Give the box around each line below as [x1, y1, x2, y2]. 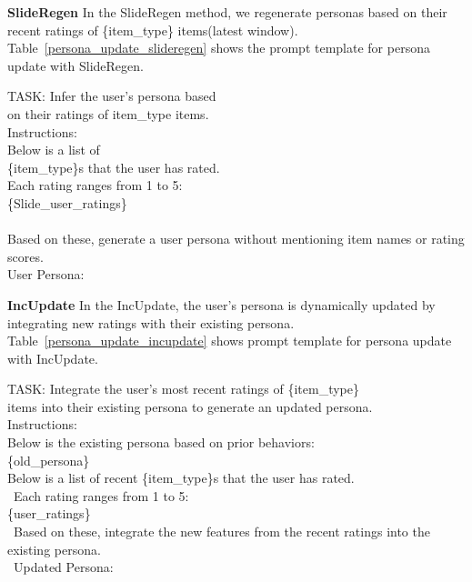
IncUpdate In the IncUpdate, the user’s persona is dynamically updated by [7, 295, 436, 314]
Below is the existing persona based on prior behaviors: [7, 433, 315, 452]
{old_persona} [7, 450, 90, 469]
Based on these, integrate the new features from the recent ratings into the [13, 522, 430, 541]
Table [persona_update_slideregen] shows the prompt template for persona [7, 38, 430, 57]
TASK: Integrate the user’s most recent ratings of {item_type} [7, 379, 359, 398]
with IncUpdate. [7, 348, 98, 367]
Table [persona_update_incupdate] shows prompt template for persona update [7, 331, 452, 350]
